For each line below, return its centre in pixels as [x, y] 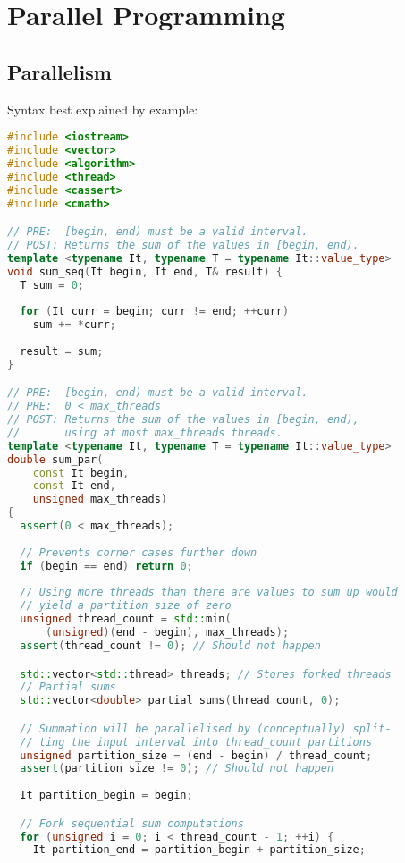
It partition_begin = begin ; [106, 795]
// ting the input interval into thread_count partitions [196, 742]
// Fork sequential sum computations [132, 823]
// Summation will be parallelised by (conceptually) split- [206, 728]
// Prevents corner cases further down [139, 552]
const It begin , [81, 473]
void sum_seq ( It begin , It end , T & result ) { [145, 271]
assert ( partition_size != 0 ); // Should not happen [177, 769]
